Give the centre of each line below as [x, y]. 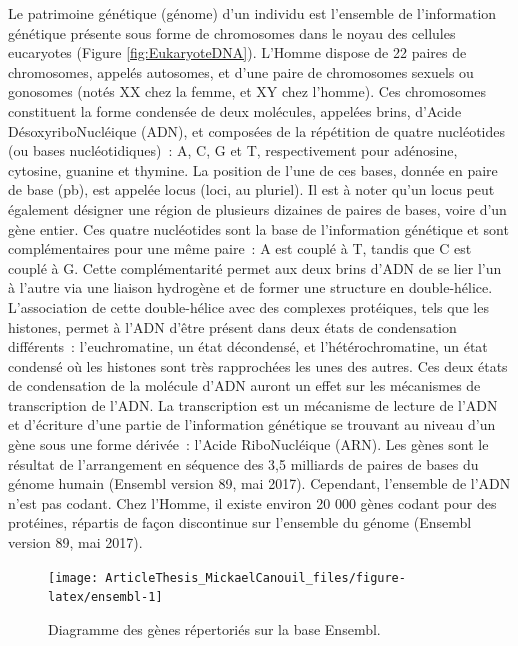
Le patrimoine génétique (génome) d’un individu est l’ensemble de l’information [252, 13]
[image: [73, 577]
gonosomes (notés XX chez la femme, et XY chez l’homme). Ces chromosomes [247, 91]
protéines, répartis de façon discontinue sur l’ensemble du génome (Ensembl [240, 522]
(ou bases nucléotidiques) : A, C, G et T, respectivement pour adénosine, [233, 150]
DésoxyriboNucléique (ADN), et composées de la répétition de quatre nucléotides [257, 130]
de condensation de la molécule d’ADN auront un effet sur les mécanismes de [244, 385]
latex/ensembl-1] [105, 597]
